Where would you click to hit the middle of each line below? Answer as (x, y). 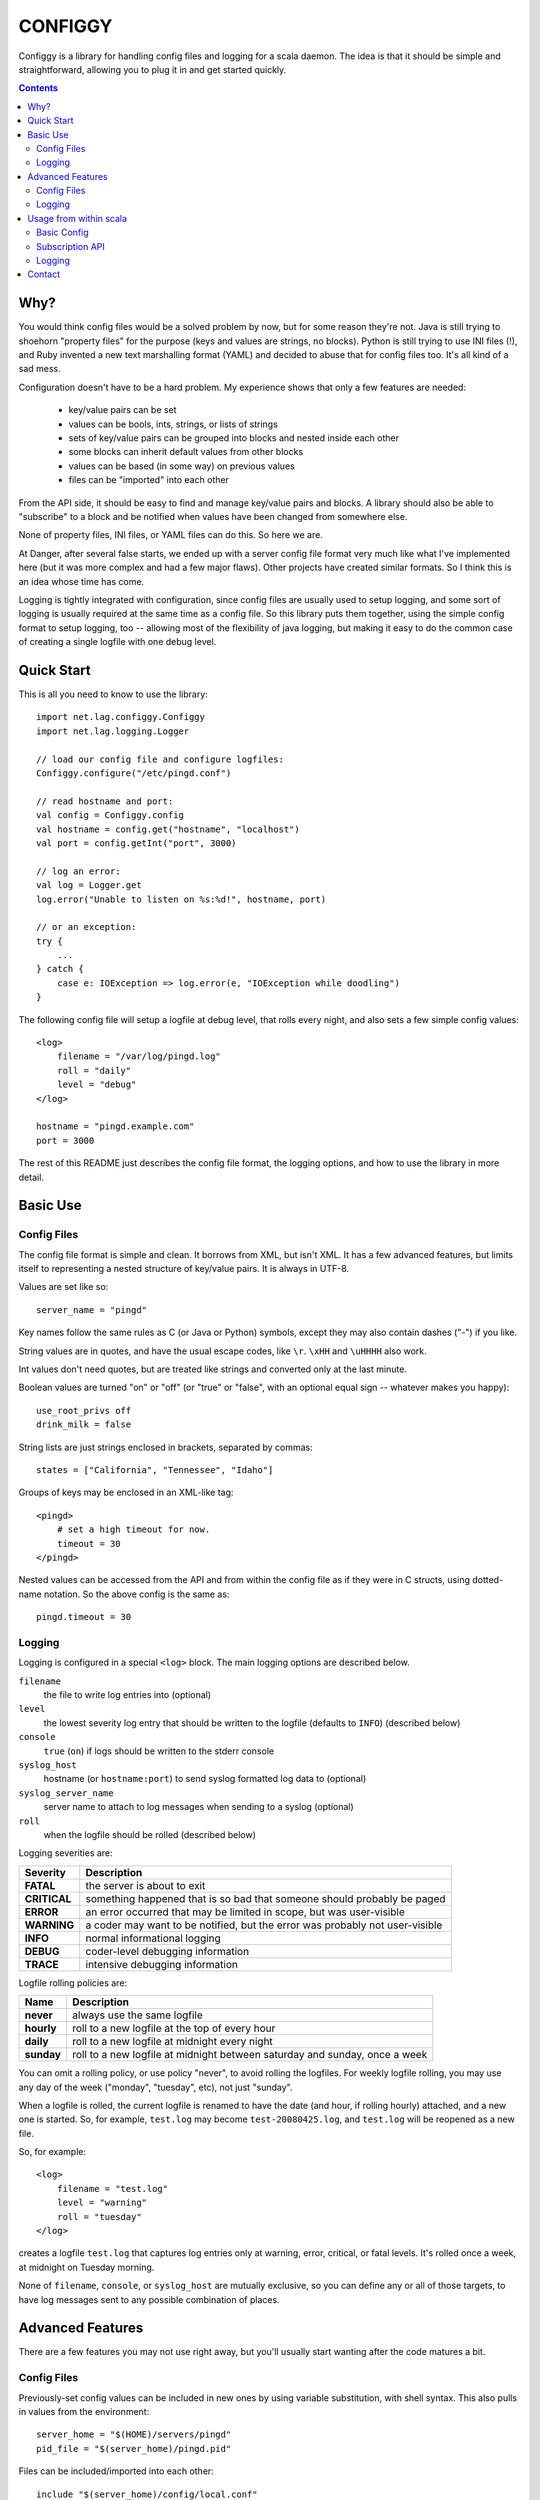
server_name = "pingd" (92, 1309)
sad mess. (39, 369)
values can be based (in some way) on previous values (181, 466)
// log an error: (78, 871)
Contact (43, 274)
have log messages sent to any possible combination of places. (149, 2299)
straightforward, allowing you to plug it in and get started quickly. (152, 69)
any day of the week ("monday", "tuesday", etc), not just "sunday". (156, 2087)
